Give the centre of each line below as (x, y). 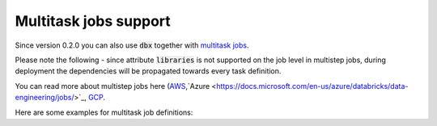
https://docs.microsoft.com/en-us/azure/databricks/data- (312, 86)
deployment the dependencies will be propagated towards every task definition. (148, 71)
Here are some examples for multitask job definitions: (104, 112)
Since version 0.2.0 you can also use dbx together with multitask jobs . (132, 45)
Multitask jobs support (93, 21)
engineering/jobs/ (45, 98)
